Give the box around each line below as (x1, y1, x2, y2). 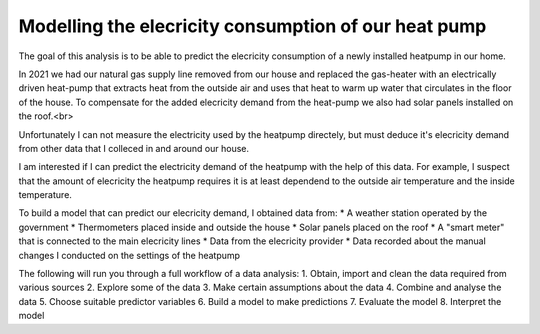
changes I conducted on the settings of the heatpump (18, 249, 240, 261)
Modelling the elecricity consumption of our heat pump (18, 15, 487, 37)
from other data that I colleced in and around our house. (18, 142, 250, 154)
